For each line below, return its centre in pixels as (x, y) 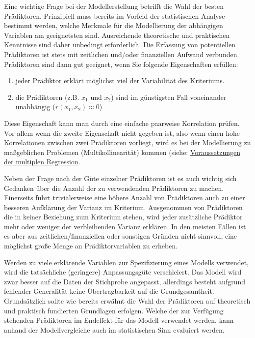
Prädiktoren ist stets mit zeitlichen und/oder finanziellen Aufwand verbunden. (122, 54)
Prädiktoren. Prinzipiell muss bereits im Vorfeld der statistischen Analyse (115, 15)
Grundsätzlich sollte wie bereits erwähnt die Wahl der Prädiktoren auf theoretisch (127, 301)
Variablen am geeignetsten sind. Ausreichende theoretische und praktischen (117, 35)
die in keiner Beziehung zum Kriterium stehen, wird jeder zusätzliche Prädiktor (123, 217)
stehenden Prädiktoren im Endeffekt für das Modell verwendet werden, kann (119, 320)
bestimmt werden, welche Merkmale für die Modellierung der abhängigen (114, 25)
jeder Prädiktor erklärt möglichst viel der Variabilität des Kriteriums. (120, 80)
